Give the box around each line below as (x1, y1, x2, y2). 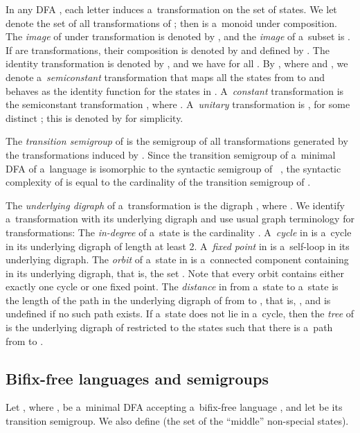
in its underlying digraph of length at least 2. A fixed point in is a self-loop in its (6, 238, 350, 253)
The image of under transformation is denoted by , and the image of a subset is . (6, 29, 350, 44)
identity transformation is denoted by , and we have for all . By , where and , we (6, 56, 348, 71)
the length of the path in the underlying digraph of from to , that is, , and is (6, 292, 331, 307)
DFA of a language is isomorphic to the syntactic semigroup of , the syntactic (6, 161, 341, 175)
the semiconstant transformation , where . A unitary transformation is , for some (6, 97, 350, 112)
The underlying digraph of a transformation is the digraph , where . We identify (6, 197, 345, 212)
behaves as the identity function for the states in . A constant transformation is (6, 83, 344, 98)
